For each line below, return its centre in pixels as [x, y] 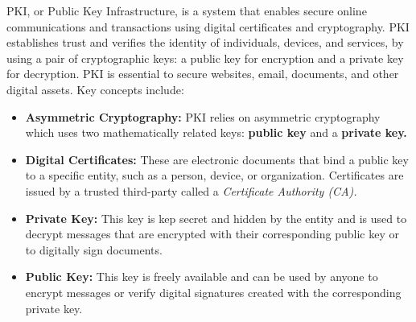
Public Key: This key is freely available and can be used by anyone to [202, 277]
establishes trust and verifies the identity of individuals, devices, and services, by [205, 42]
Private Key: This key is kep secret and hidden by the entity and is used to [216, 218]
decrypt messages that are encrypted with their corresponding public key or [212, 234]
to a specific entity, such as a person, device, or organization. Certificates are [214, 175]
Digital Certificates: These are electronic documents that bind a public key [217, 159]
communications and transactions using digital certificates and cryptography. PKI [208, 26]
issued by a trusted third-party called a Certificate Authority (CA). [191, 190]
